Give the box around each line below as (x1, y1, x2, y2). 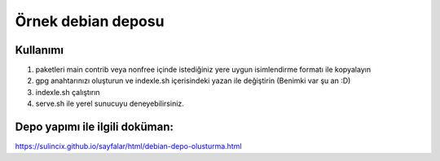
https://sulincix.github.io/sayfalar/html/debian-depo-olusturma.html (15, 141, 242, 151)
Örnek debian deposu (15, 12, 165, 30)
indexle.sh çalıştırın (35, 87, 101, 97)
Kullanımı (15, 43, 64, 57)
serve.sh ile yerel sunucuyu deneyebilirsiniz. (35, 98, 185, 109)
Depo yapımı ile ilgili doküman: (15, 120, 174, 134)
